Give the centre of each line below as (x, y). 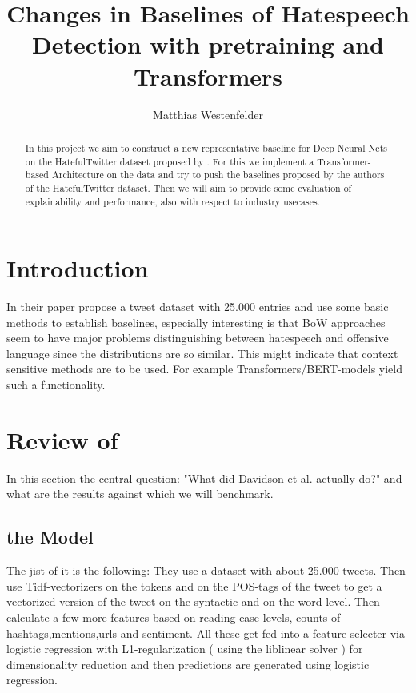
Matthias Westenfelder (208, 114)
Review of (62, 439)
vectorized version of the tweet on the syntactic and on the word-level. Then (193, 601)
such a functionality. (56, 385)
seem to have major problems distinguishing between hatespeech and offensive (198, 338)
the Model (50, 537)
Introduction (78, 268)
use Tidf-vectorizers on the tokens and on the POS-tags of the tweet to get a (194, 585)
